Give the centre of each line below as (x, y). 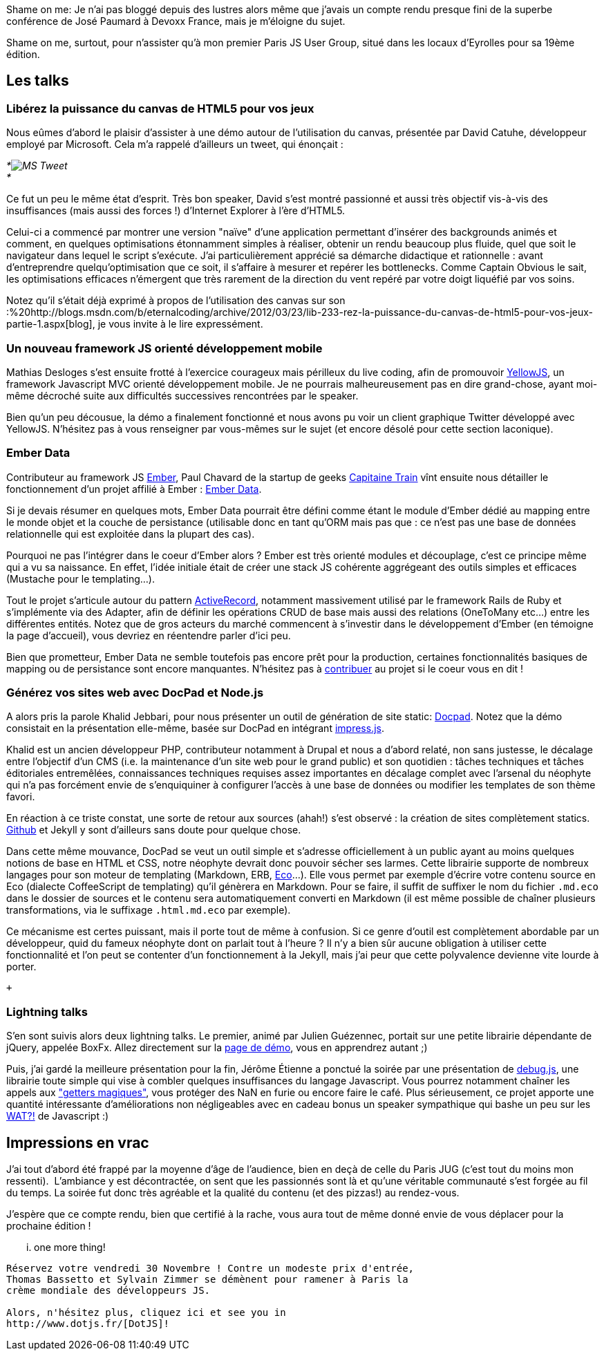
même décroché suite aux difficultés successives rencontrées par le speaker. (182, 395)
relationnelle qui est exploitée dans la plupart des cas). (131, 534)
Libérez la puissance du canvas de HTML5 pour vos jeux (160, 108)
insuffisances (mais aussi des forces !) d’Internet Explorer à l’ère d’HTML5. (176, 211)
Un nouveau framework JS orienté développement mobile (164, 348)
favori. (21, 797)
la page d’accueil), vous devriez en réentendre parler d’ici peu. (149, 635)
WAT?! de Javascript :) (58, 1116)
